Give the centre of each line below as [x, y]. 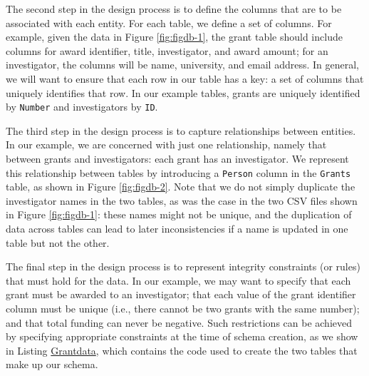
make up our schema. [52, 364]
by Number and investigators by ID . [82, 107]
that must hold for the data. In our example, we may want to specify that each [178, 280]
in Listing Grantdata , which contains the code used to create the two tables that [182, 350]
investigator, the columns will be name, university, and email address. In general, [182, 65]
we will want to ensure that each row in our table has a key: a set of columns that [185, 78]
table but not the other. [58, 242]
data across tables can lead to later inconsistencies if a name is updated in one [177, 229]
